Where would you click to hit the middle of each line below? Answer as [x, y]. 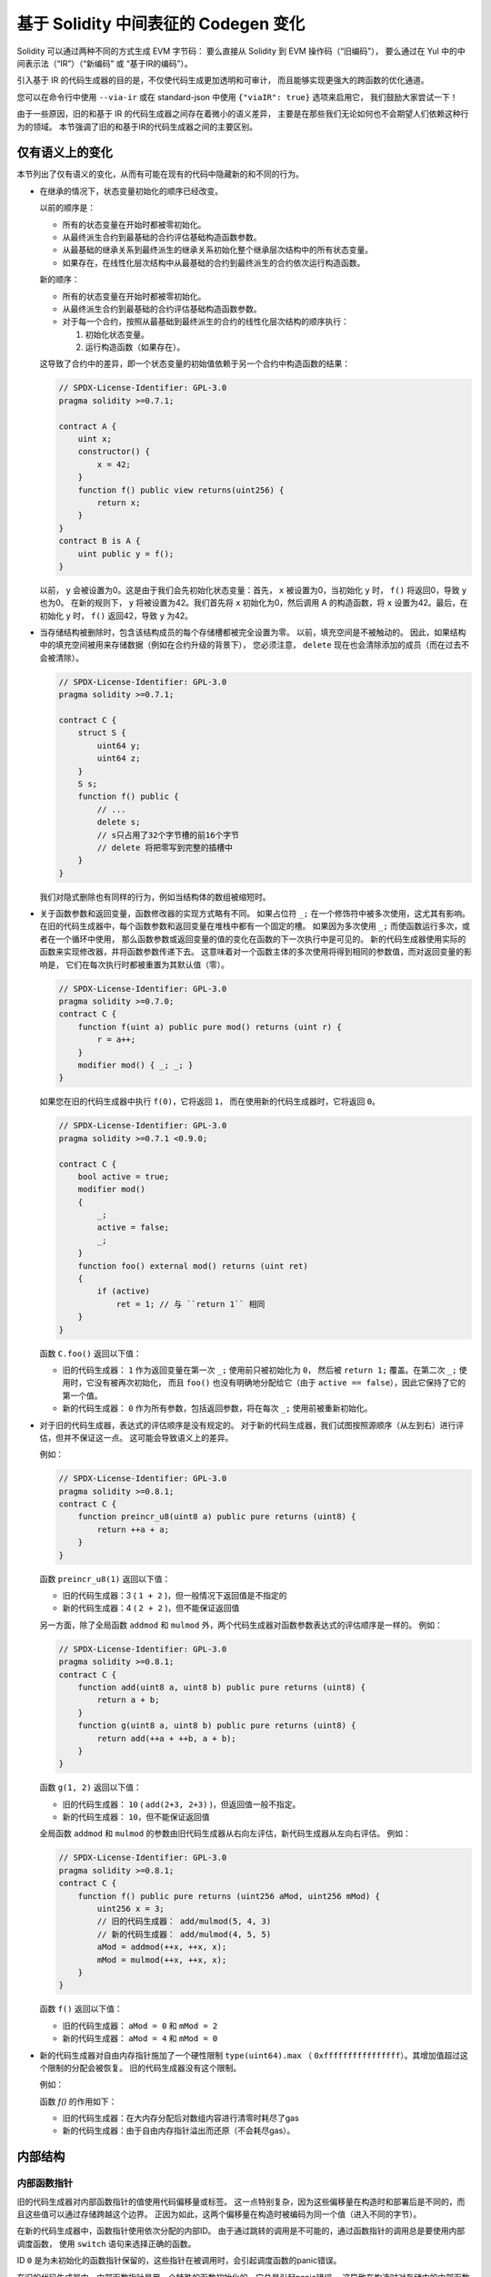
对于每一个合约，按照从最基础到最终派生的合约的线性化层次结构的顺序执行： [205, 322]
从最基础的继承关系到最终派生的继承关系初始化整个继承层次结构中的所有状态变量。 [217, 250]
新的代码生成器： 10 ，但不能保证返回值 [136, 1817]
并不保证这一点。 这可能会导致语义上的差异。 [148, 1437]
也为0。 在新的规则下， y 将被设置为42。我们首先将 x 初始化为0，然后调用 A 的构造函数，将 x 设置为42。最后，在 [254, 603]
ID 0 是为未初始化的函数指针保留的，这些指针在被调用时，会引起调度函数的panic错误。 [179, 2261]
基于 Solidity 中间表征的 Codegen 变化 [161, 24]
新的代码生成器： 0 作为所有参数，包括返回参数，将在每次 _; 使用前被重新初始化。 [217, 1408]
